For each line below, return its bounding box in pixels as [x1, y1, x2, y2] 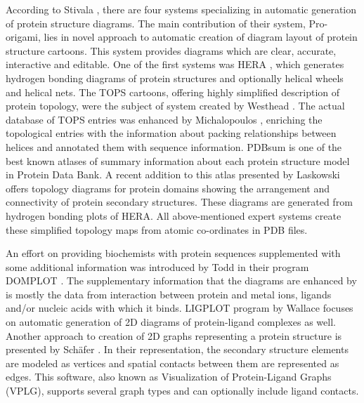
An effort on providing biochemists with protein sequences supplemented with [6, 246, 341, 260]
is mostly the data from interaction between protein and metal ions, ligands [6, 286, 332, 301]
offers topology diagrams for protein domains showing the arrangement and [6, 180, 330, 195]
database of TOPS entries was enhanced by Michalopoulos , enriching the [6, 112, 323, 126]
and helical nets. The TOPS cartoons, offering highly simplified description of [6, 84, 340, 99]
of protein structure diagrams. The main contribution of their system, [6, 15, 306, 30]
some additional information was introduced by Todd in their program [6, 259, 309, 274]
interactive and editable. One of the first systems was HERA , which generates [6, 57, 344, 72]
